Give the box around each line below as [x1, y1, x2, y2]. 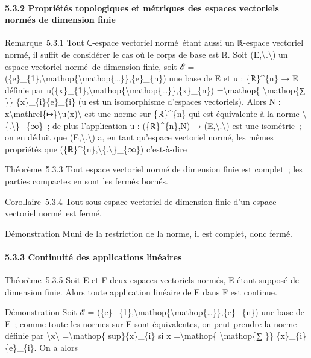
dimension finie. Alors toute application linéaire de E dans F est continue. [5, 285, 277, 298]
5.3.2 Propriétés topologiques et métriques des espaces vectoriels [5, 1, 279, 14]
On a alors [39, 341, 78, 354]
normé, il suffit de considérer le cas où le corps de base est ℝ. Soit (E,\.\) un [5, 48, 288, 60]
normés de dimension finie [5, 13, 116, 26]
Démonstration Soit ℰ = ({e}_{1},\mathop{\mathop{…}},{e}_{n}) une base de [5, 306, 304, 318]
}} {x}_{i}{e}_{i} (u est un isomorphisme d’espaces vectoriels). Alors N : [5, 95, 281, 108]
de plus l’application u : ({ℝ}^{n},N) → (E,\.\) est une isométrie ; [52, 119, 301, 131]
